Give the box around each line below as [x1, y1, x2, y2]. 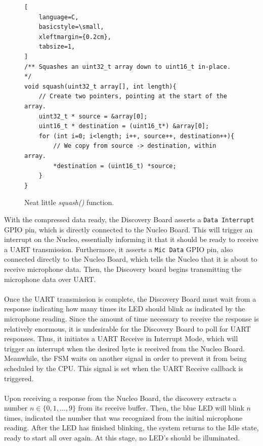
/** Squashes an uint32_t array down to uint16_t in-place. [24, 63, 231, 70]
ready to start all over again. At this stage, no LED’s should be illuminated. [4, 432, 240, 443]
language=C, [38, 13, 79, 21]
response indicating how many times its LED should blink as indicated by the [4, 303, 245, 314]
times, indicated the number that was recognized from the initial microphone [4, 412, 243, 423]
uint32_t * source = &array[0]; [38, 112, 148, 120]
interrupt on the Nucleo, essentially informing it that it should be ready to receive [4, 234, 258, 245]
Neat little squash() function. [24, 197, 114, 208]
